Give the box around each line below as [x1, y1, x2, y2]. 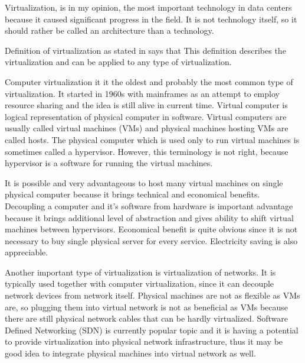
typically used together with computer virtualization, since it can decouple [5, 277, 274, 290]
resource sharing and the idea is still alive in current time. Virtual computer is [5, 99, 288, 111]
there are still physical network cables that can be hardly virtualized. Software [5, 312, 288, 325]
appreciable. [5, 246, 48, 258]
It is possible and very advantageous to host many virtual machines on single [5, 176, 283, 189]
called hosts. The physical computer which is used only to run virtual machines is [5, 133, 300, 145]
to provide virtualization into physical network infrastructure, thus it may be [5, 335, 283, 348]
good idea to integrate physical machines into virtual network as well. [5, 347, 256, 359]
